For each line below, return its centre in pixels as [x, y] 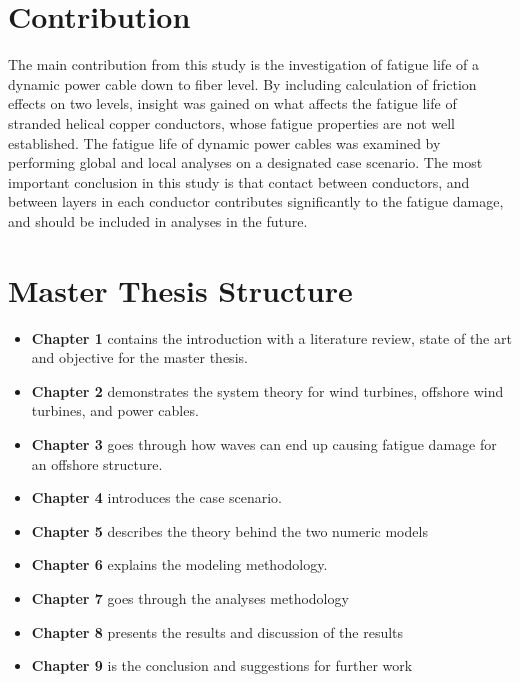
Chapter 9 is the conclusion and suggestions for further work [222, 665]
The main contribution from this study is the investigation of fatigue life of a [243, 64]
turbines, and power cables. [115, 410]
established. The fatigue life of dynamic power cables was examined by [224, 142]
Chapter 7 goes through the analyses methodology [190, 597]
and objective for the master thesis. [139, 357]
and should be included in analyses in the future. [158, 220]
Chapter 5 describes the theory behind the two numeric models [229, 530]
